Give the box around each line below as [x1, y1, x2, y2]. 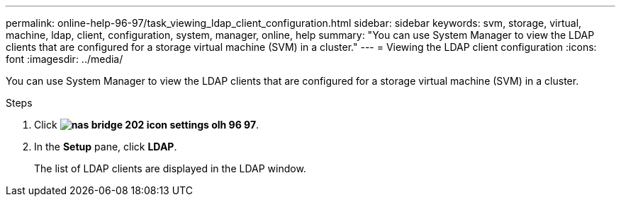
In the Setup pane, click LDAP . [34, 141, 177, 153]
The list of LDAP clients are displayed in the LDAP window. [34, 162, 306, 174]
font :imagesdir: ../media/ [6, 53, 123, 65]
